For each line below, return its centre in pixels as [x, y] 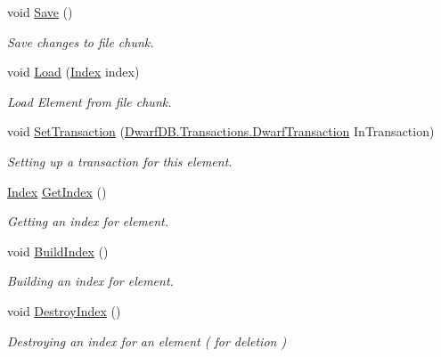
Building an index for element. [90, 281]
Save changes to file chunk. [81, 41]
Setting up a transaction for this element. [120, 161]
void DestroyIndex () [64, 310]
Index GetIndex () [57, 191]
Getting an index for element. [88, 221]
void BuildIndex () [58, 251]
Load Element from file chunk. [90, 101]
